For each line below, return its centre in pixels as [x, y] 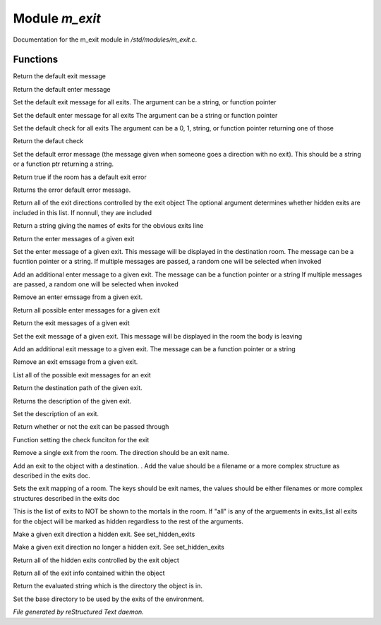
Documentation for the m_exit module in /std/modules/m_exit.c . [105, 40]
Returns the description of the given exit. [72, 401]
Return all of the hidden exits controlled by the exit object [96, 560]
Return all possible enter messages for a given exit [86, 310]
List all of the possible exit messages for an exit [82, 375]
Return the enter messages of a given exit [74, 238]
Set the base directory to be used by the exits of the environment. [109, 599]
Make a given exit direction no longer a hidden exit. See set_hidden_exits [119, 547]
